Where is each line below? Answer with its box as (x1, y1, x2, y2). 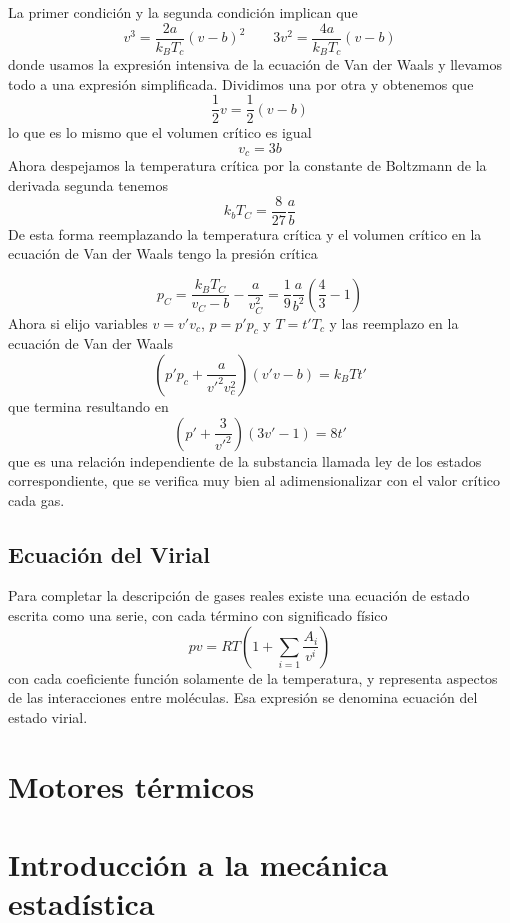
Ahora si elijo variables (8, 312, 148, 333)
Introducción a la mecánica (8, 844, 389, 885)
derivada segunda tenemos (8, 175, 169, 195)
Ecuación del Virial (8, 538, 210, 569)
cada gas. (8, 489, 65, 510)
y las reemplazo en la (329, 312, 459, 333)
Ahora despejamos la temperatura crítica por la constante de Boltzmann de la (8, 155, 487, 176)
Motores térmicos (8, 765, 255, 806)
